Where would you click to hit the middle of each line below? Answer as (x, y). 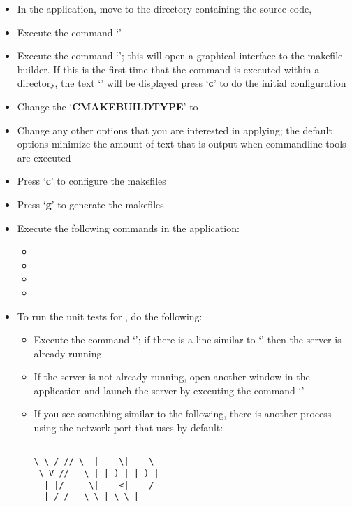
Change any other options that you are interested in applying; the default (175, 130)
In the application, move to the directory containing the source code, (164, 8)
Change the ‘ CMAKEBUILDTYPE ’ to (108, 106)
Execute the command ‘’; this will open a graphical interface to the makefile (180, 56)
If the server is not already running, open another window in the (172, 377)
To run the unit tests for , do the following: (110, 316)
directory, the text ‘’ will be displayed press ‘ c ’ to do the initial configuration (182, 83)
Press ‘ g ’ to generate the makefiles (90, 204)
